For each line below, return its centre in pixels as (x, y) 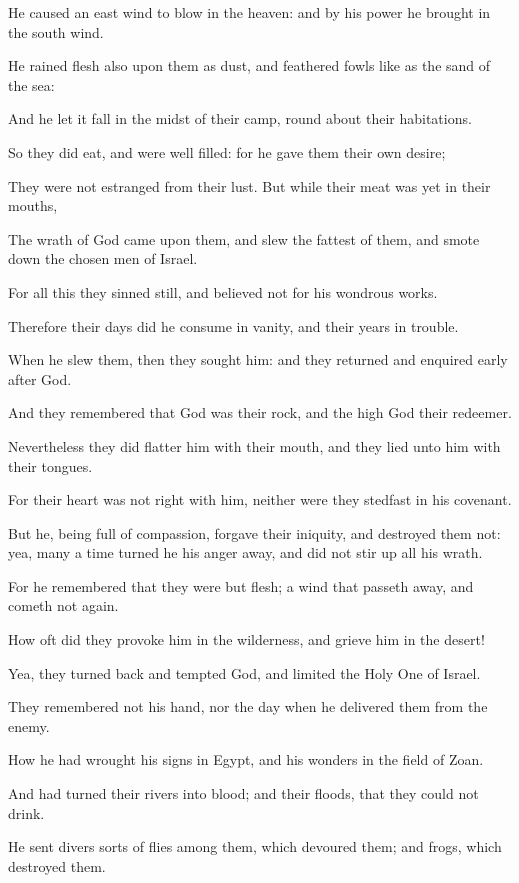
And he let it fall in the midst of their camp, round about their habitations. (240, 118)
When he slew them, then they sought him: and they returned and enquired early (258, 359)
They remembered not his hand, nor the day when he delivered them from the (248, 706)
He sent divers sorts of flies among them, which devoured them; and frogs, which (255, 846)
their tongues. (50, 465)
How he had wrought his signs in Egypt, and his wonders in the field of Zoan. (246, 759)
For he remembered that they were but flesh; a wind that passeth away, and (241, 585)
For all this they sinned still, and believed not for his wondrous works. (223, 291)
